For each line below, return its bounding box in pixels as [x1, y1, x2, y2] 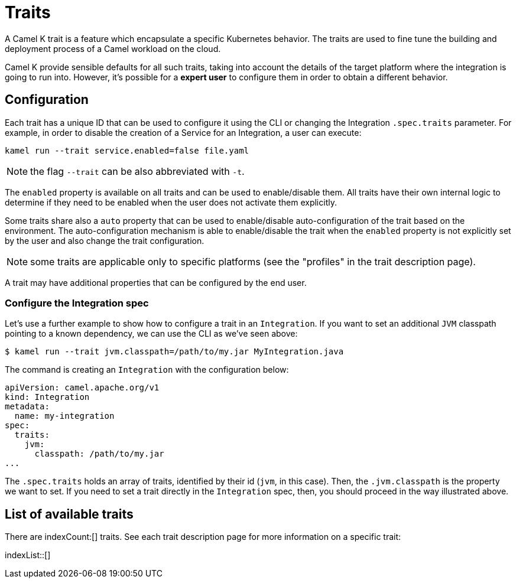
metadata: [5, 402, 50, 412]
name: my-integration [14, 411, 115, 421]
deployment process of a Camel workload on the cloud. [5, 43, 221, 54]
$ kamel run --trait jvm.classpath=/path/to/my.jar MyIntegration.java [5, 347, 344, 357]
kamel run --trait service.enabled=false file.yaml [5, 145, 249, 155]
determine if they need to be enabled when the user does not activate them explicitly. [5, 197, 337, 207]
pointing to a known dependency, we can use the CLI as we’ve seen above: [5, 328, 298, 339]
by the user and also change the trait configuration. [5, 235, 205, 246]
